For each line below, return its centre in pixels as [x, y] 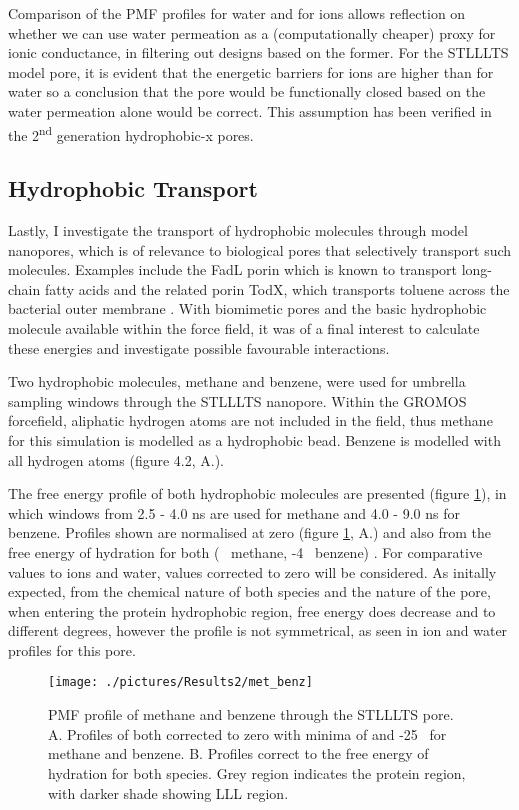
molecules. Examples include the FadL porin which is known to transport [233, 269]
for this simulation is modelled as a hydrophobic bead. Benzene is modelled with [254, 439]
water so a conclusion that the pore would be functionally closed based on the [247, 91]
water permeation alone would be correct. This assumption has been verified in [250, 110]
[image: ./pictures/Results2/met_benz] [180, 682]
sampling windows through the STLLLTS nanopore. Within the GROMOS [237, 400]
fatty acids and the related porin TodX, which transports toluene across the [277, 288]
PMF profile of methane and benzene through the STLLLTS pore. [251, 714]
